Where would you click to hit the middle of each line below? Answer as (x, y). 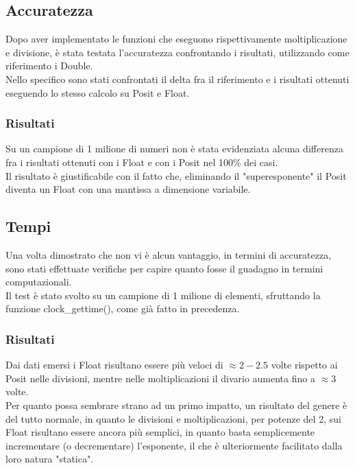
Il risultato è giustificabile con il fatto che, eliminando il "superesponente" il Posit (176, 175)
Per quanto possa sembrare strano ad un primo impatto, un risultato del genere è (176, 405)
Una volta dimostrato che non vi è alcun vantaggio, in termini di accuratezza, (169, 254)
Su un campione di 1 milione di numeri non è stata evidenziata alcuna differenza (174, 149)
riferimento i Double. (49, 66)
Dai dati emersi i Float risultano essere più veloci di (114, 365)
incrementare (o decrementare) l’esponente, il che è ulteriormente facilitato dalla (174, 445)
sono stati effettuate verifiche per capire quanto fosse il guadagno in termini (164, 268)
